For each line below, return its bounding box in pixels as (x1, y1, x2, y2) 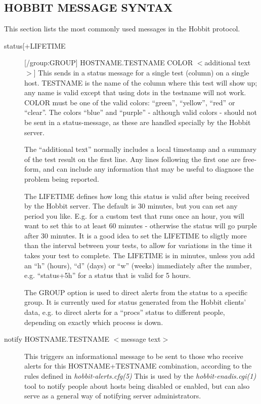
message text (121, 334, 161, 344)
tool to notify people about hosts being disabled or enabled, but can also (24, 380, 250, 391)
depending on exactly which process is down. (24, 316, 163, 327)
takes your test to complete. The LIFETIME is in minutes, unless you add (24, 250, 255, 261)
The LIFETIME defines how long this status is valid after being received (24, 190, 250, 201)
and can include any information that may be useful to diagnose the (42, 164, 254, 174)
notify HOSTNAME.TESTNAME (4, 334, 109, 344)
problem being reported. (24, 173, 99, 184)
